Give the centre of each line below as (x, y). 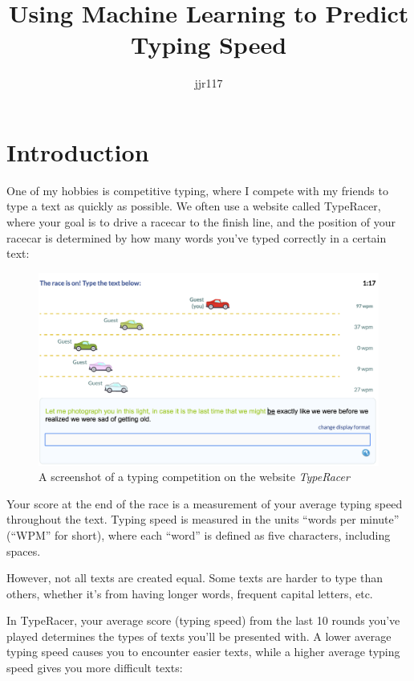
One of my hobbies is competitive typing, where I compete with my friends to (197, 190)
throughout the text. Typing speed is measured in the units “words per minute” (203, 519)
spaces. (24, 551)
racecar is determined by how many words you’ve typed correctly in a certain (197, 237)
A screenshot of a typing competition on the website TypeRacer (194, 477)
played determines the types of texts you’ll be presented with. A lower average (199, 636)
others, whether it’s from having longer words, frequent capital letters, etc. (190, 593)
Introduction (78, 151)
